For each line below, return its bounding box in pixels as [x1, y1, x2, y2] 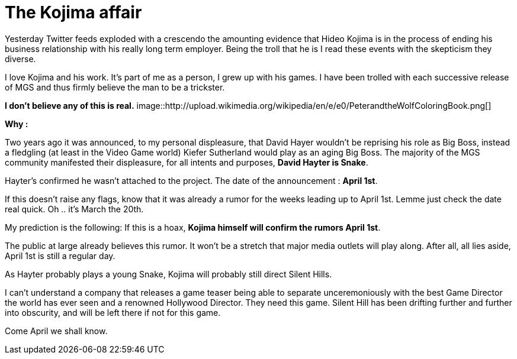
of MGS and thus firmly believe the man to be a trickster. [5, 82, 225, 92]
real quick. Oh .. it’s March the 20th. [5, 203, 144, 214]
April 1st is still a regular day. [5, 250, 115, 261]
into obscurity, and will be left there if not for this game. [5, 307, 221, 318]
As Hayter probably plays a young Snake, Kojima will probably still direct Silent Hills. [5, 269, 332, 279]
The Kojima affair [5, 2, 142, 22]
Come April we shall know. [5, 325, 108, 336]
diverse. [5, 53, 36, 64]
